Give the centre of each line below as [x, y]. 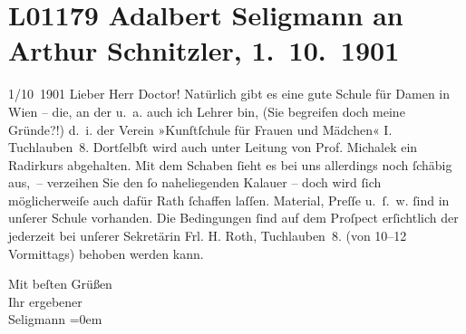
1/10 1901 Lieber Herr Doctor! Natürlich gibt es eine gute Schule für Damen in [229, 94]
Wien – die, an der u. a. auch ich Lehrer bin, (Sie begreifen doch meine [207, 111]
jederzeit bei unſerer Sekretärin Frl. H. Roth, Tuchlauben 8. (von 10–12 [208, 236]
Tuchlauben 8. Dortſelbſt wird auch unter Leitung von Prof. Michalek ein [213, 147]
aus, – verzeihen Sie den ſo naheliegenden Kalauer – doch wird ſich [195, 182]
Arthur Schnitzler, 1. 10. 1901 [204, 50]
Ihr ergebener [45, 301]
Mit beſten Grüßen [60, 284]
